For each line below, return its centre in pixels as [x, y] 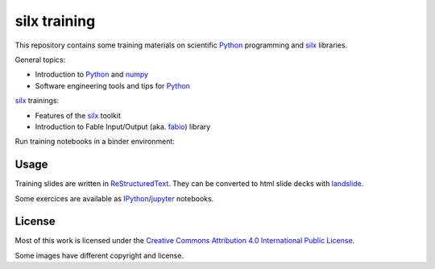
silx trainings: [37, 101]
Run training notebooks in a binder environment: [95, 142]
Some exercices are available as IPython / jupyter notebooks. [114, 198]
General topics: [40, 60]
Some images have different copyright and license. [99, 255]
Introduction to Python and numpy [92, 74]
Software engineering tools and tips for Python [113, 85]
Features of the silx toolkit [78, 115]
